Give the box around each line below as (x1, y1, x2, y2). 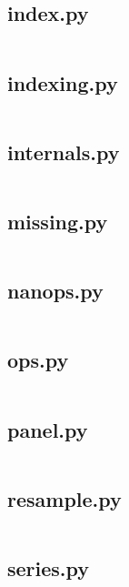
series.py (7, 554, 90, 582)
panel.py (7, 415, 88, 443)
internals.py (7, 137, 120, 166)
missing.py (7, 207, 108, 235)
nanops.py (7, 277, 104, 305)
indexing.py (7, 68, 118, 96)
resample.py (7, 484, 122, 512)
